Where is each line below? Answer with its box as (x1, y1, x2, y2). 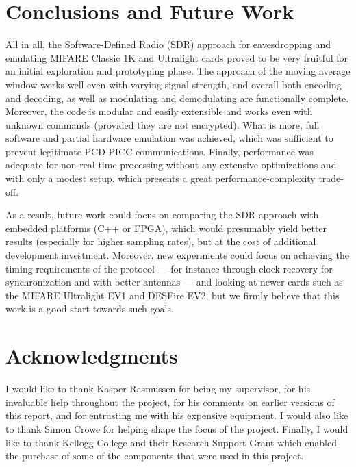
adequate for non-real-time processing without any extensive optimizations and (5, 157, 337, 172)
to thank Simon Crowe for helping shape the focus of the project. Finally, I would (5, 421, 348, 436)
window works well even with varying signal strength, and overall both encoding (5, 77, 342, 91)
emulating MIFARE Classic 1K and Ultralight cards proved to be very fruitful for (5, 50, 348, 64)
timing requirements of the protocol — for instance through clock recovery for (5, 261, 333, 275)
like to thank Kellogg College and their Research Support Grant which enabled (5, 435, 337, 449)
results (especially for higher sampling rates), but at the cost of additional (5, 234, 316, 249)
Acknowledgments (5, 342, 178, 370)
